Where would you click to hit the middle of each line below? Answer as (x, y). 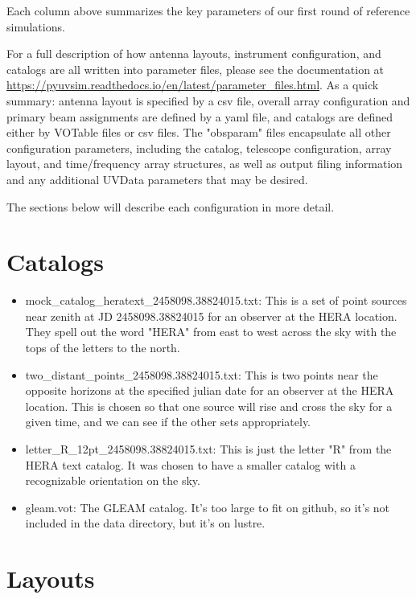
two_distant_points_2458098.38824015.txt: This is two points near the (202, 374)
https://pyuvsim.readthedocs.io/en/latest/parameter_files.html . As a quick (193, 85)
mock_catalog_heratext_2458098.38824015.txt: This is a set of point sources (216, 300)
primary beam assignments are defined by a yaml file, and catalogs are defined (200, 116)
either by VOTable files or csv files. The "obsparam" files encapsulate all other (199, 132)
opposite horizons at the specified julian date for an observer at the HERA (210, 390)
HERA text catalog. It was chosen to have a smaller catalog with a (190, 464)
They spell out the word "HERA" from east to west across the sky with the (211, 332)
